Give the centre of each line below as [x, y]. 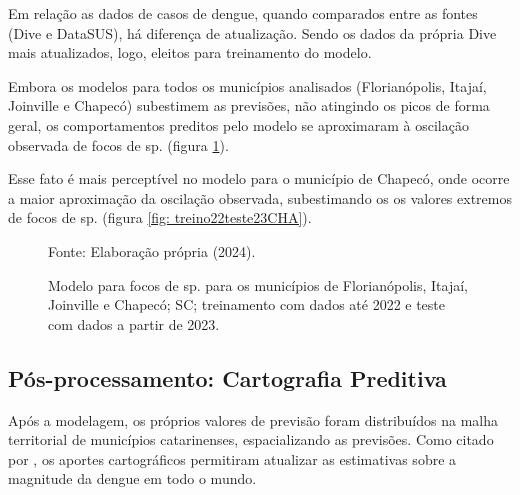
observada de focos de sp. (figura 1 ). [118, 144]
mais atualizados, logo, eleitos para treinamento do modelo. [190, 52]
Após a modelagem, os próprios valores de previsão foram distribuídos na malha [253, 419]
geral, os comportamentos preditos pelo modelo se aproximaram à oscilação [238, 124]
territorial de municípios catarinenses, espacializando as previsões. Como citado [251, 439]
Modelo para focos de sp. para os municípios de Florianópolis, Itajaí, [258, 284]
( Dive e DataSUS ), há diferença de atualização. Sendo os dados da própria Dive [252, 32]
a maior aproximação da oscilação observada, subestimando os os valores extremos [260, 197]
